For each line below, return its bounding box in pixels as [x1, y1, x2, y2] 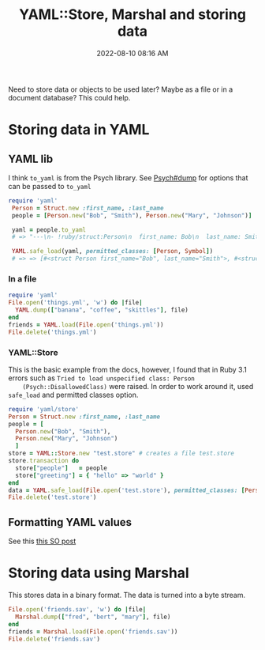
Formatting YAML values [8, 516, 132, 529]
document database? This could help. [8, 93, 131, 102]
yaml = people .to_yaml [11, 225, 87, 234]
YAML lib [8, 152, 54, 165]
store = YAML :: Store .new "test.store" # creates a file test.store [8, 449, 235, 458]
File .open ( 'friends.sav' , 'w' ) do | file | [8, 606, 147, 614]
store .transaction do [8, 457, 80, 465]
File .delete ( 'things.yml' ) [8, 328, 97, 336]
